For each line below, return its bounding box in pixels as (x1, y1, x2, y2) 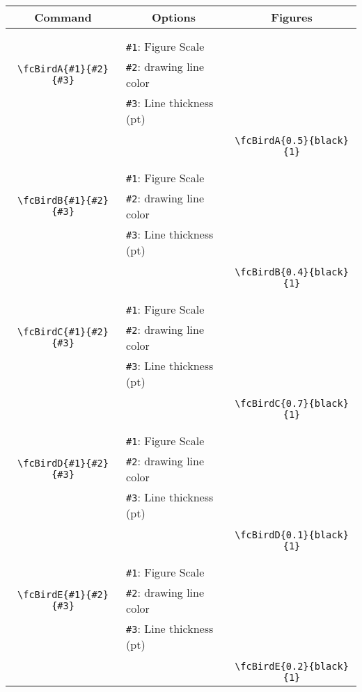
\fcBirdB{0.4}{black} (235, 266, 349, 277)
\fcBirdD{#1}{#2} (17, 458, 109, 469)
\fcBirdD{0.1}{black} (235, 529, 349, 540)
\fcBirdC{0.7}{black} (235, 398, 349, 409)
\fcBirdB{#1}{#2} (17, 195, 109, 206)
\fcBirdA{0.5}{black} (235, 135, 349, 146)
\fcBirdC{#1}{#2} (17, 326, 109, 337)
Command (34, 9, 92, 25)
